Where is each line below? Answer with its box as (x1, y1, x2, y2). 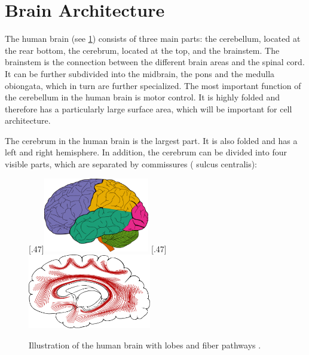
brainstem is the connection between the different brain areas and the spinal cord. (5, 56, 305, 68)
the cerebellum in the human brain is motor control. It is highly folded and (5, 91, 280, 103)
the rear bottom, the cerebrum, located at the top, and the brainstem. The (5, 44, 280, 56)
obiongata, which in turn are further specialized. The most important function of (5, 79, 301, 91)
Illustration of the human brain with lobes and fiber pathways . (29, 338, 261, 351)
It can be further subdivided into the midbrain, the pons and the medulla (5, 67, 275, 79)
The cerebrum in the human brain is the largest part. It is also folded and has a (5, 134, 298, 146)
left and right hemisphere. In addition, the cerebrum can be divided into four (5, 146, 287, 158)
